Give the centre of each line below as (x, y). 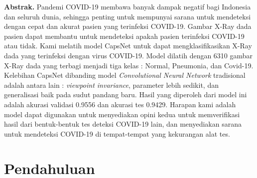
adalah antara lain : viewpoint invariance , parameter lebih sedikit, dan (111, 85)
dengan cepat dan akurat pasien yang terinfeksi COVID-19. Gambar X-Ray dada (128, 26)
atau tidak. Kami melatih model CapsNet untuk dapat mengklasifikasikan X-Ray (128, 46)
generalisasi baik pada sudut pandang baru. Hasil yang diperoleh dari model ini (126, 94)
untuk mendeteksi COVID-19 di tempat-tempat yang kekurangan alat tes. (117, 133)
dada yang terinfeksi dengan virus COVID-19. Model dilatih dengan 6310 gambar (128, 55)
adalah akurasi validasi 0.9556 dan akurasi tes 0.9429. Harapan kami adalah (120, 104)
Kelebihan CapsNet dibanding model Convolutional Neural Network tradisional (125, 75)
